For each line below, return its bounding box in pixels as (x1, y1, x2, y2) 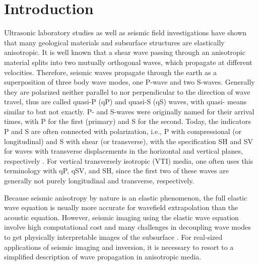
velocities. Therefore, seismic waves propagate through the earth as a (4, 67, 217, 77)
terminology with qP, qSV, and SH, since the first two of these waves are (4, 165, 229, 176)
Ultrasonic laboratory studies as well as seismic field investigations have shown (4, 27, 247, 38)
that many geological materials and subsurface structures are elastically (4, 37, 225, 47)
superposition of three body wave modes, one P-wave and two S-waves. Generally (4, 77, 255, 87)
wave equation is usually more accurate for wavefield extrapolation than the (4, 202, 238, 213)
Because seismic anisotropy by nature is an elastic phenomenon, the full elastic (4, 192, 247, 203)
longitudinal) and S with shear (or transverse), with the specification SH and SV (4, 136, 253, 146)
